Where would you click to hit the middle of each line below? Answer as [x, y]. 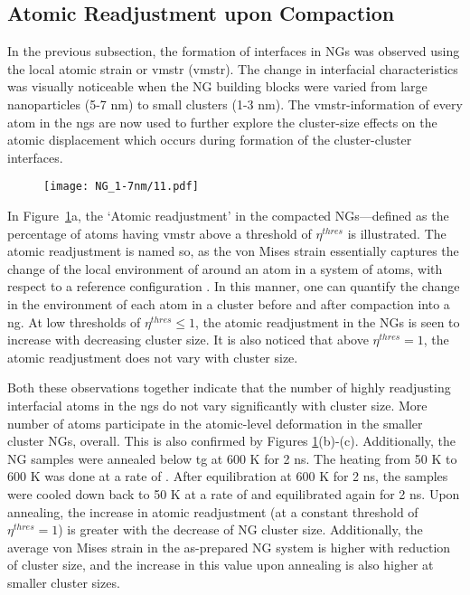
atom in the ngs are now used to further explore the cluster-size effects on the [222, 122]
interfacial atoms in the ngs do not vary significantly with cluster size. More [217, 405]
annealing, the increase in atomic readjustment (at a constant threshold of [213, 511]
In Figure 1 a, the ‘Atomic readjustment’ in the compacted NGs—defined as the [228, 216]
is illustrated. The [397, 233]
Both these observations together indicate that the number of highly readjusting [229, 387]
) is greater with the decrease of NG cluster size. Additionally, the [240, 529]
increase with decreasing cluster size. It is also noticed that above [188, 340]
